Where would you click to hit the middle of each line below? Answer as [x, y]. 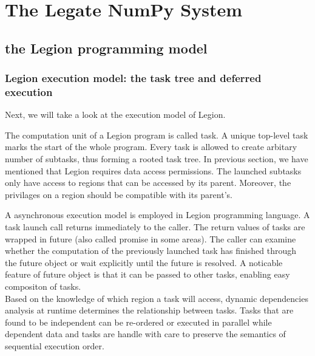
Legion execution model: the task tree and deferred [133, 78]
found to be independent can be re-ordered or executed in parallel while [138, 322]
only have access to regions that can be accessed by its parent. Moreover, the [148, 183]
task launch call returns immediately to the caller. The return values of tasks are [155, 227]
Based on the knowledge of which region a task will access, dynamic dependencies [157, 298]
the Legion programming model [106, 48]
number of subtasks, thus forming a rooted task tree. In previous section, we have [157, 159]
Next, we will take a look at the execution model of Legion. [115, 115]
